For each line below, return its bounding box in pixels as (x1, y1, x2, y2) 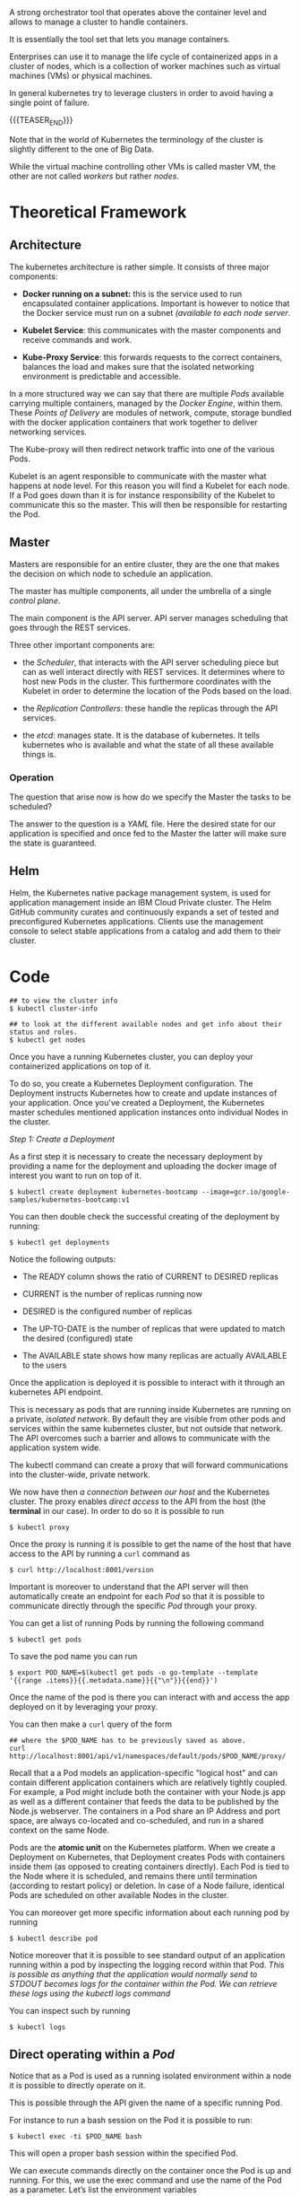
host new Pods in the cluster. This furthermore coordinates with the (21, 676, 271, 687)
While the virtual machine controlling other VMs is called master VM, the (9, 161, 276, 171)
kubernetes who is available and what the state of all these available (21, 739, 275, 750)
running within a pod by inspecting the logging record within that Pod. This (9, 1959, 285, 1970)
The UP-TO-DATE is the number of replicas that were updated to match (21, 1323, 286, 1334)
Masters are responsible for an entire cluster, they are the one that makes (9, 558, 280, 569)
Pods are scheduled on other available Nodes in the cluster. (9, 1889, 229, 1900)
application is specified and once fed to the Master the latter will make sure (9, 827, 287, 838)
